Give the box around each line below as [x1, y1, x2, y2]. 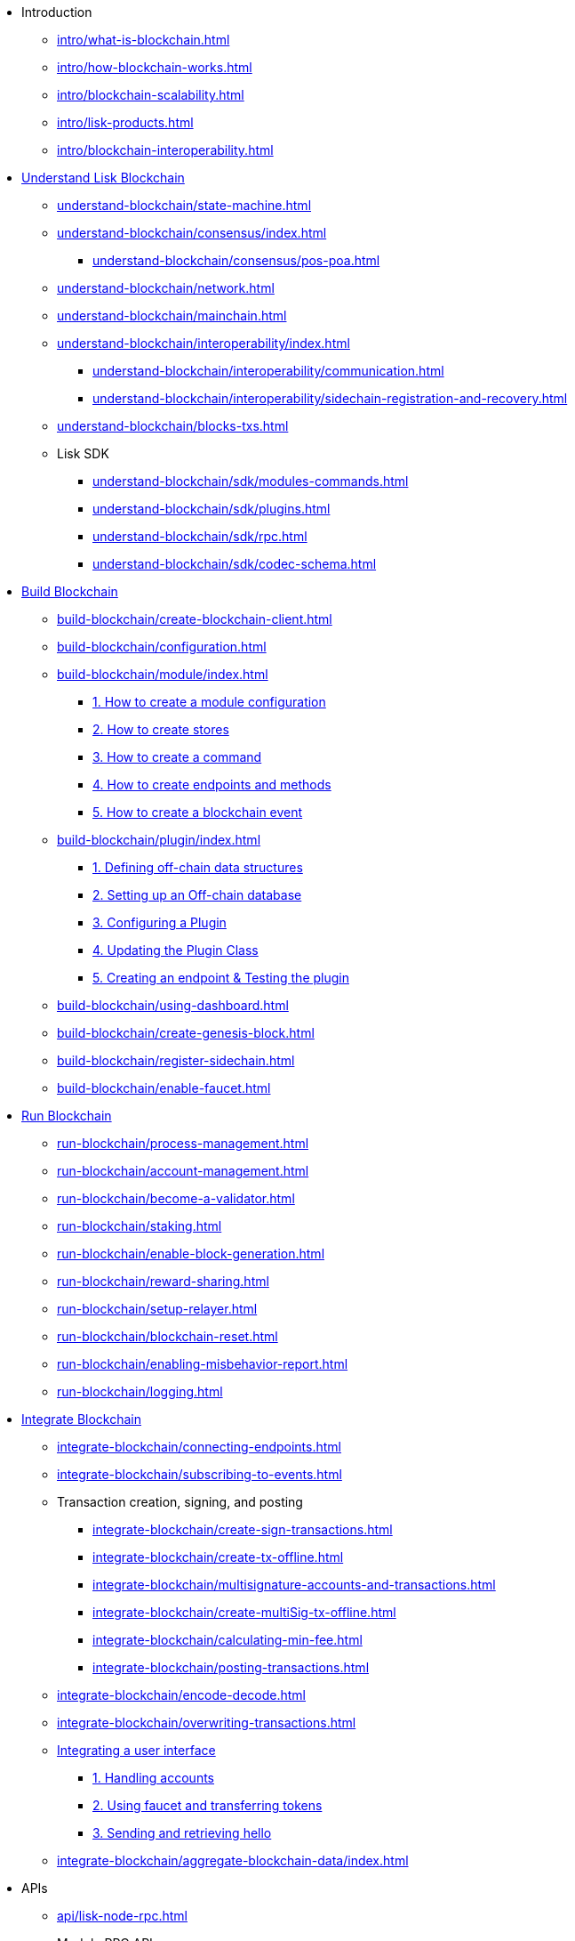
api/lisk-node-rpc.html [57, 1908, 188, 1923]
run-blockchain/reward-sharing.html [57, 1274, 269, 1289]
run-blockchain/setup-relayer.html [57, 1301, 258, 1316]
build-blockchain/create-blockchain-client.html [57, 611, 332, 627]
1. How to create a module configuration [92, 694, 326, 709]
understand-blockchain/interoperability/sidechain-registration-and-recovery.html [92, 391, 568, 406]
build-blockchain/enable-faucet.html [57, 1080, 271, 1096]
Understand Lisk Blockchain [21, 170, 185, 185]
